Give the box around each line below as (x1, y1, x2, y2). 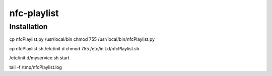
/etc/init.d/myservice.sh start (9, 55, 70, 61)
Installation (9, 22, 48, 31)
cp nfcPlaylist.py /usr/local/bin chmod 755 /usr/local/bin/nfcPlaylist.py (9, 36, 155, 42)
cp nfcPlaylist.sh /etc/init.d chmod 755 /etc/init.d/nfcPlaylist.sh (9, 45, 140, 51)
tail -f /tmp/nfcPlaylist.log (9, 64, 62, 70)
